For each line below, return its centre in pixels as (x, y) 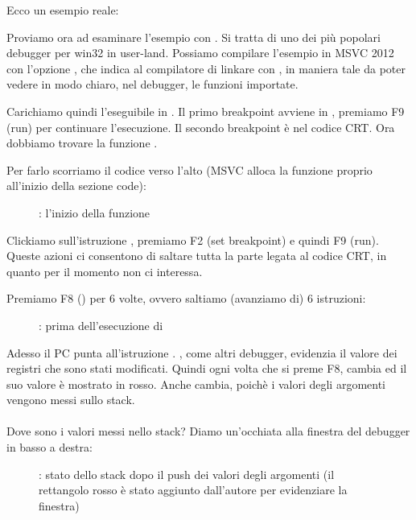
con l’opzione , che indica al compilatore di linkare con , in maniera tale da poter (206, 68)
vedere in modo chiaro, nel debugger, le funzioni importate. (152, 84)
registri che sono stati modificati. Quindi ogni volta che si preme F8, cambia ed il (207, 368)
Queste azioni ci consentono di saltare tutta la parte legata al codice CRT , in (197, 256)
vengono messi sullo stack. (71, 400)
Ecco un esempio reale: (63, 10)
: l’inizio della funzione (95, 212)
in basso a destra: (49, 447)
